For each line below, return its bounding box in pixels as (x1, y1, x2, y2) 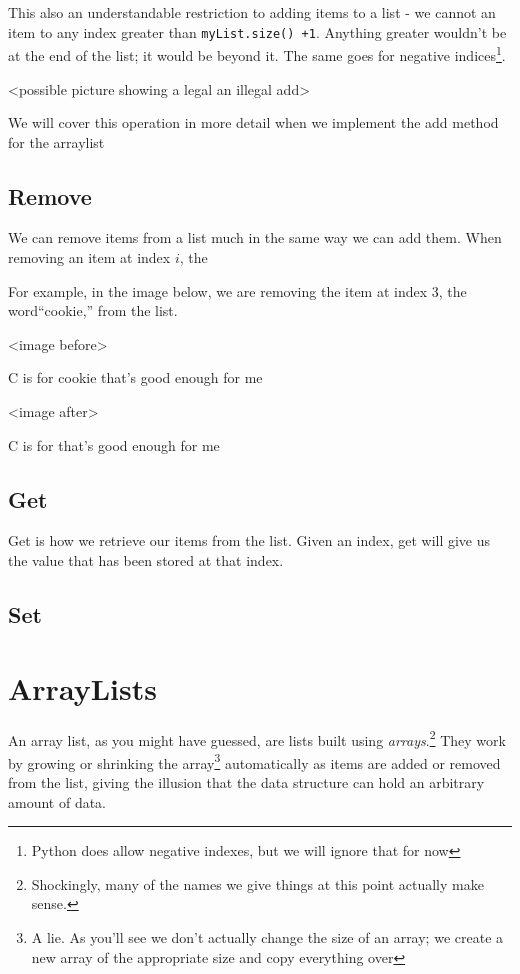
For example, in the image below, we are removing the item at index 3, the (8, 280, 467, 301)
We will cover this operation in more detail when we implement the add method (8, 112, 499, 133)
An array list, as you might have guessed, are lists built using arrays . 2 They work (8, 726, 506, 750)
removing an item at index (8, 247, 171, 268)
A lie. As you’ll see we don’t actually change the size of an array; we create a (31, 927, 504, 947)
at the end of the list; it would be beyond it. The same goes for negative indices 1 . (8, 42, 506, 65)
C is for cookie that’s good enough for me (8, 367, 263, 388)
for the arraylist (8, 131, 105, 152)
